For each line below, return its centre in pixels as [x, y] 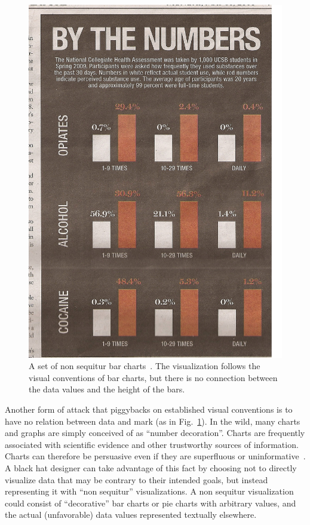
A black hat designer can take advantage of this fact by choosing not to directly [151, 468]
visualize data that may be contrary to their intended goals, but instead [136, 479]
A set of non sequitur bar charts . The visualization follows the [145, 366]
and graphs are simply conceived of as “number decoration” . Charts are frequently [155, 433]
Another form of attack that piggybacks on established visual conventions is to [149, 409]
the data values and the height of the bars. [107, 389]
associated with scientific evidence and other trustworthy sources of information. [152, 444]
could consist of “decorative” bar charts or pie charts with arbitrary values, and [151, 503]
